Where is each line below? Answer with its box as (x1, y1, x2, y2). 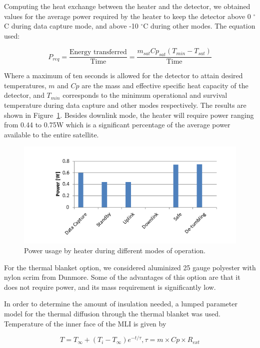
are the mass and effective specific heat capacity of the (81, 80, 248, 90)
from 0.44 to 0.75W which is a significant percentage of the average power (4, 119, 230, 130)
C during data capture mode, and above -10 (4, 21, 138, 31)
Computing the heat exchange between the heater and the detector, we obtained (4, 1, 250, 11)
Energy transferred (69, 49, 127, 56)
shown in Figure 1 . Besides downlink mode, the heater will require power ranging (4, 109, 254, 120)
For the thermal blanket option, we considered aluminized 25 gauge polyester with (4, 262, 256, 272)
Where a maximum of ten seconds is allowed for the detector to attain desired (4, 70, 243, 81)
